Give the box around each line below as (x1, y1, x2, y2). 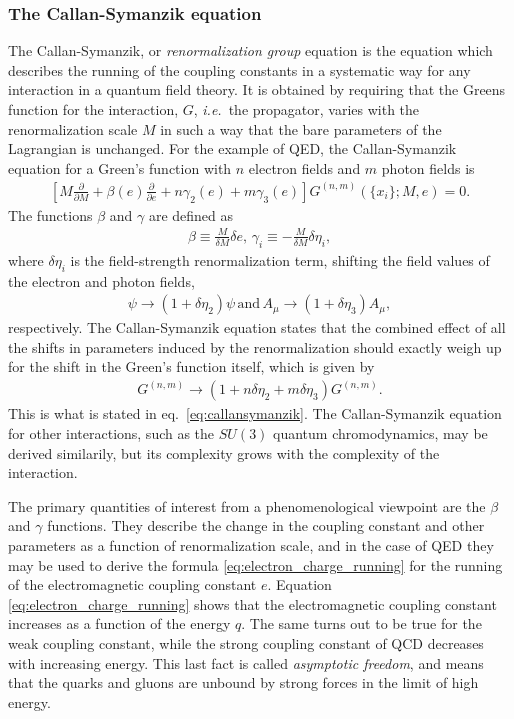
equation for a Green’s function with (8, 157, 232, 178)
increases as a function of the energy (8, 613, 231, 634)
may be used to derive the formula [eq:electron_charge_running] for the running (8, 554, 503, 575)
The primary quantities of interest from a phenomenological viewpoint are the (8, 495, 486, 516)
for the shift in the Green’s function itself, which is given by (8, 356, 375, 377)
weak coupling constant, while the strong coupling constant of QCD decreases (8, 632, 484, 653)
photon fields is (381, 157, 475, 178)
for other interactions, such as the (8, 423, 215, 444)
